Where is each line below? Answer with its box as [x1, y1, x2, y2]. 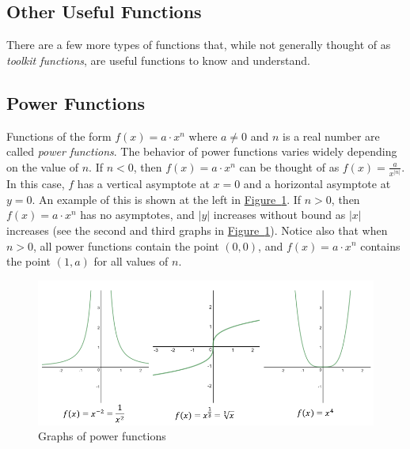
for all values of [93, 253, 169, 270]
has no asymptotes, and [80, 206, 195, 223]
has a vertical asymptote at [77, 175, 210, 192]
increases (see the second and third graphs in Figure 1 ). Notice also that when [6, 221, 388, 238]
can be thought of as [239, 158, 340, 175]
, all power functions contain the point [33, 237, 219, 254]
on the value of [6, 158, 78, 175]
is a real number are [283, 127, 380, 144]
